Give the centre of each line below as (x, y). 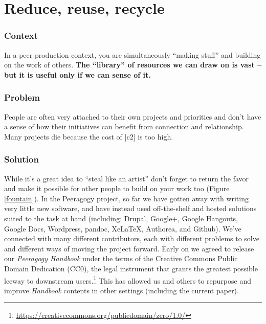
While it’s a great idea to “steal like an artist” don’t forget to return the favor (127, 178)
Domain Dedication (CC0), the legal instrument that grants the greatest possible (131, 268)
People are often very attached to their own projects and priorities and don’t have (133, 116)
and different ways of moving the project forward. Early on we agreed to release (129, 248)
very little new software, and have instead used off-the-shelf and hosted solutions (130, 208)
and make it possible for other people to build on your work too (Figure (117, 188)
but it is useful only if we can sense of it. (77, 74)
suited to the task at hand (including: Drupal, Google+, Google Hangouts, (121, 218)
